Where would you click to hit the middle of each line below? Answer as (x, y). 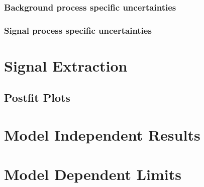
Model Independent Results (102, 135)
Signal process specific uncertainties (78, 30)
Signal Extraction (66, 65)
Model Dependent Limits (93, 174)
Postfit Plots (37, 98)
